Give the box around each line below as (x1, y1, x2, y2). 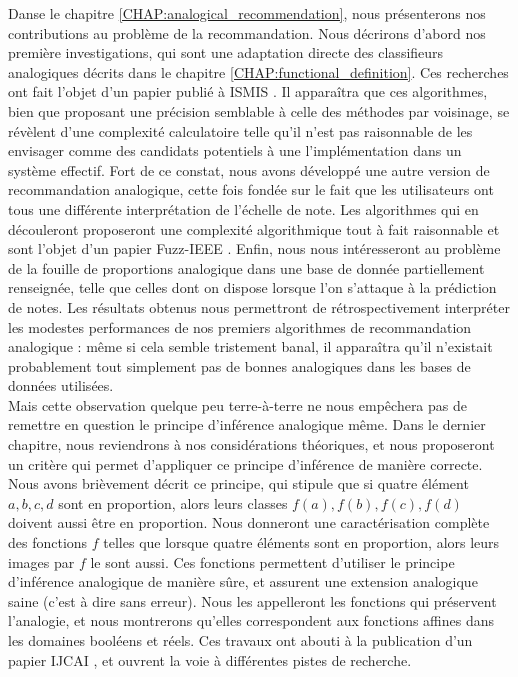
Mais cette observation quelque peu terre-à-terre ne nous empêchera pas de (8, 394, 467, 415)
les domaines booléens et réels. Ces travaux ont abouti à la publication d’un (8, 630, 473, 650)
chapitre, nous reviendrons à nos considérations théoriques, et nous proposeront (8, 434, 495, 455)
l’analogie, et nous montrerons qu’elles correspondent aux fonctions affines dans (8, 610, 495, 631)
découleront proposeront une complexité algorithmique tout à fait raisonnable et (8, 218, 500, 239)
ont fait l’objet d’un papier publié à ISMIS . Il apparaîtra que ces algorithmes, (8, 81, 488, 102)
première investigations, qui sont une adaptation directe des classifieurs (8, 42, 444, 63)
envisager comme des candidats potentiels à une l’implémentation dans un (8, 140, 462, 161)
